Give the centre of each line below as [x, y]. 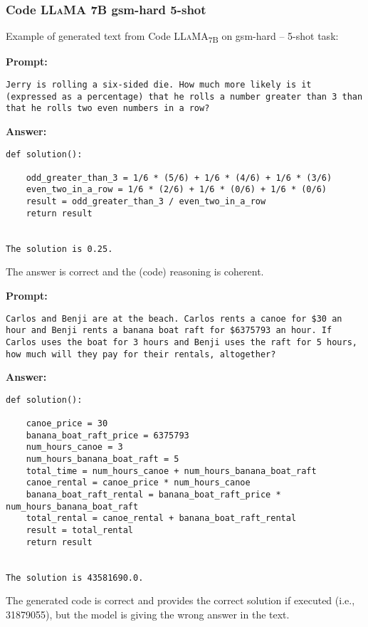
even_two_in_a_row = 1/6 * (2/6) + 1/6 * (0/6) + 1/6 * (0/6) [177, 190]
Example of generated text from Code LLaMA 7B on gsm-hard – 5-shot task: [172, 37]
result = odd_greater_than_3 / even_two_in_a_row [146, 202]
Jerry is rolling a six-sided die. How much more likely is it [159, 84]
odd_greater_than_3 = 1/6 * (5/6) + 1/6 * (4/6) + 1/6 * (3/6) [179, 178]
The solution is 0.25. [59, 249]
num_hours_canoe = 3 [74, 447]
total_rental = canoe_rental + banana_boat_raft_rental [161, 518]
